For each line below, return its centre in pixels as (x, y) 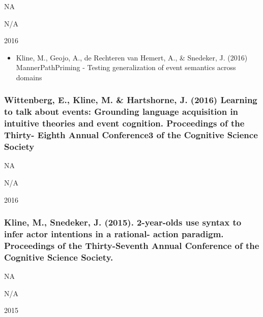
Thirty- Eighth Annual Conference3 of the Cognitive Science (131, 135)
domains (29, 77)
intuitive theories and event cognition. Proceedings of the (124, 123)
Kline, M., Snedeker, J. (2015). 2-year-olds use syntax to (123, 222)
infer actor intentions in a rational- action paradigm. (114, 234)
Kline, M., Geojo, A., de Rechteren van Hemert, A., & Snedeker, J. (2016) (132, 57)
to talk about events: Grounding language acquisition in (121, 112)
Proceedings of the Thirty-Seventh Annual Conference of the (132, 246)
